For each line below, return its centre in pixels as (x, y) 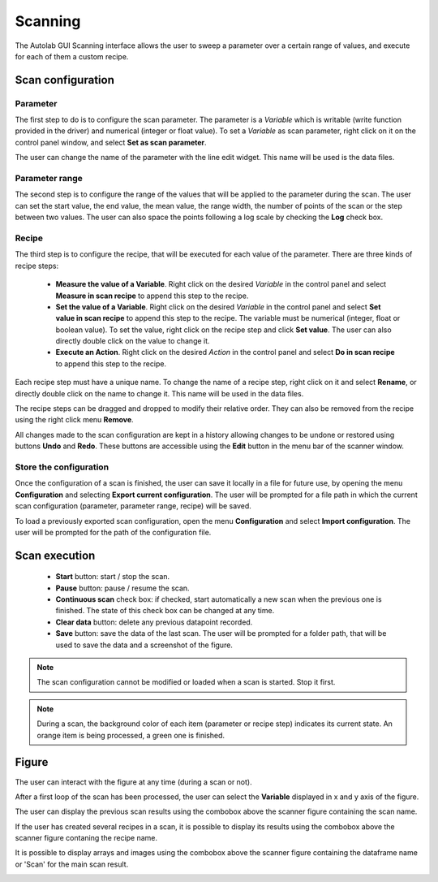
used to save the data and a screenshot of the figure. (144, 645)
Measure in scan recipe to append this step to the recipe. (152, 296)
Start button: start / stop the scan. (113, 577)
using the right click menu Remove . (74, 420)
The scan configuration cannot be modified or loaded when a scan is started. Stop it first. (186, 682)
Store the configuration (62, 467)
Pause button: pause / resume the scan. (122, 588)
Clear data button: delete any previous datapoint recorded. (154, 622)
